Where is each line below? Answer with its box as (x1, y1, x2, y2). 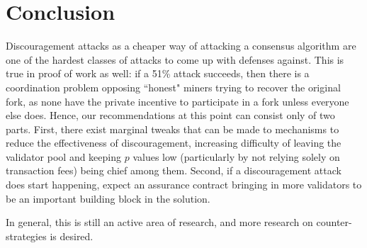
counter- (316, 215, 352, 230)
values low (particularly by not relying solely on (132, 149, 340, 164)
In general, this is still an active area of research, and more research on (6, 215, 313, 230)
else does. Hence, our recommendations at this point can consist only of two (6, 108, 335, 123)
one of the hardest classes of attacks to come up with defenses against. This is (6, 52, 344, 67)
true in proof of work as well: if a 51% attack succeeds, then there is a (6, 66, 310, 81)
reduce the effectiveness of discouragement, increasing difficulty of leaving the (6, 135, 341, 150)
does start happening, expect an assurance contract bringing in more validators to (6, 177, 362, 192)
